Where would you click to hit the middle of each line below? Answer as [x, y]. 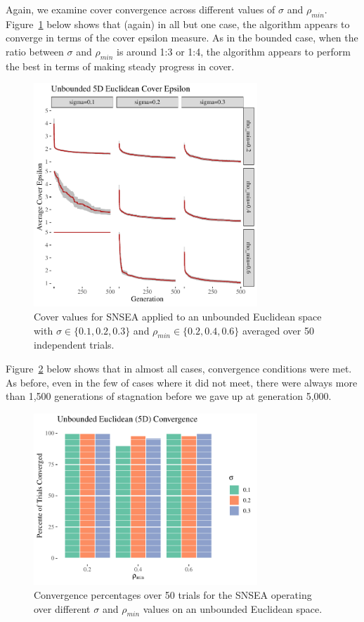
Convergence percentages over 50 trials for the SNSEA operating [173, 594]
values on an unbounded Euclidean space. [233, 608]
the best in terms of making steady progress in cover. [120, 66]
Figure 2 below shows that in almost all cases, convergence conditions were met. [179, 368]
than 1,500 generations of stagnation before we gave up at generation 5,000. [169, 396]
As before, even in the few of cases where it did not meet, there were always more [182, 382]
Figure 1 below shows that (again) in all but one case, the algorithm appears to [178, 24]
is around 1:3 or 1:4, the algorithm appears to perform [234, 51]
